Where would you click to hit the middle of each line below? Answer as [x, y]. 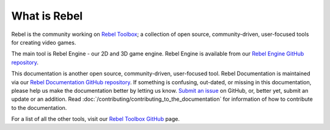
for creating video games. [44, 42]
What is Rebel [47, 16]
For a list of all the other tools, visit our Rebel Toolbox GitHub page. [96, 119]
